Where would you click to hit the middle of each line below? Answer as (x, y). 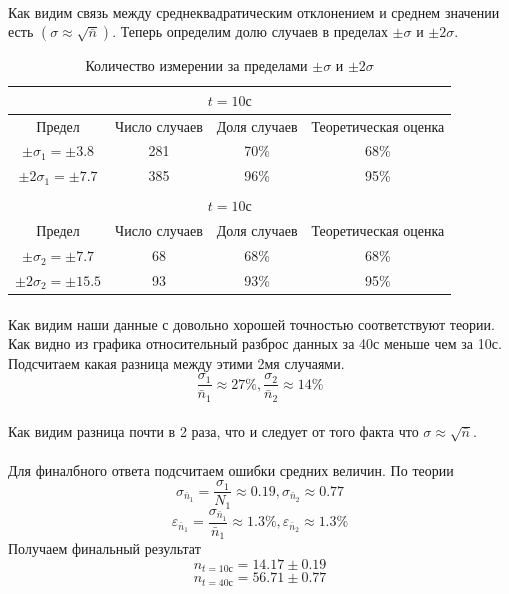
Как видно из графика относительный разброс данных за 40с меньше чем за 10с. (255, 343)
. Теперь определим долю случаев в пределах (250, 31)
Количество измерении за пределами (196, 65)
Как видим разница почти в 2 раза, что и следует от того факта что (213, 430)
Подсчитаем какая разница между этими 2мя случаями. (176, 362)
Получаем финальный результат (104, 548)
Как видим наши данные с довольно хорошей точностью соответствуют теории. (251, 323)
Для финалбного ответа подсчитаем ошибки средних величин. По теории (231, 469)
